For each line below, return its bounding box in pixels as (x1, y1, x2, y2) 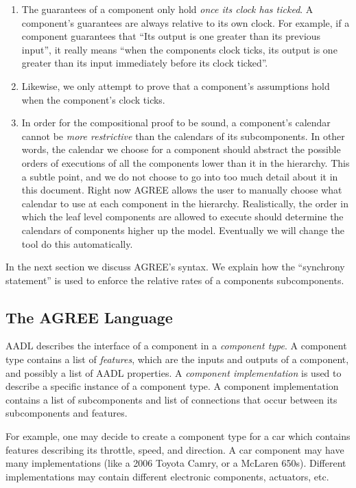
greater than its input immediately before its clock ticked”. (21, 56, 268, 70)
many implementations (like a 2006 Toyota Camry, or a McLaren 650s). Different (5, 456, 346, 470)
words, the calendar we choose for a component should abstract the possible (21, 142, 341, 156)
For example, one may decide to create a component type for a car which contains (5, 429, 351, 443)
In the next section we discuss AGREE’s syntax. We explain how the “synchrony (5, 259, 345, 274)
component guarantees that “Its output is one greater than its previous (21, 29, 321, 43)
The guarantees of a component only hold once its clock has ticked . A (21, 2, 313, 16)
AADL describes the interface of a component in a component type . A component (5, 338, 347, 353)
